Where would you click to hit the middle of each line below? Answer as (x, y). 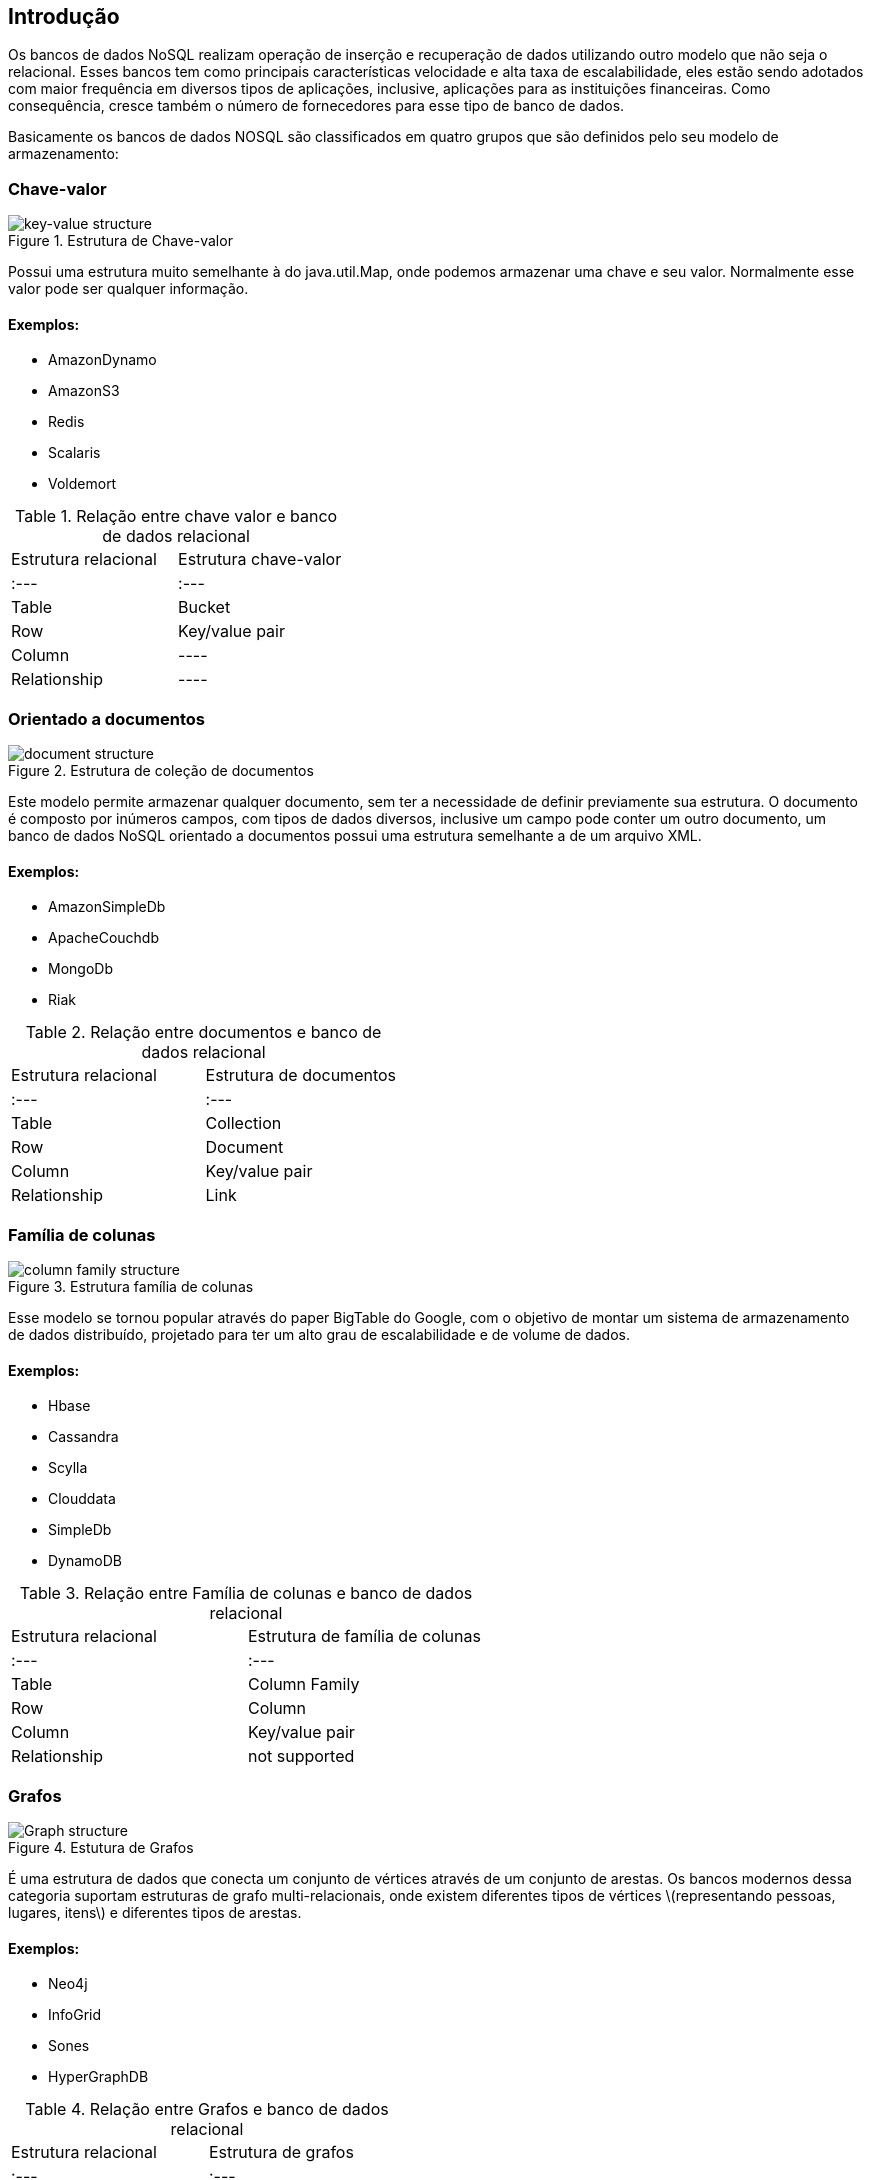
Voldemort (82, 484)
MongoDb (80, 969)
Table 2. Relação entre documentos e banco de (203, 1032)
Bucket (204, 607)
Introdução (64, 16)
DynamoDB (85, 1561)
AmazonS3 (84, 391)
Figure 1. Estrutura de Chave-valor (120, 241)
